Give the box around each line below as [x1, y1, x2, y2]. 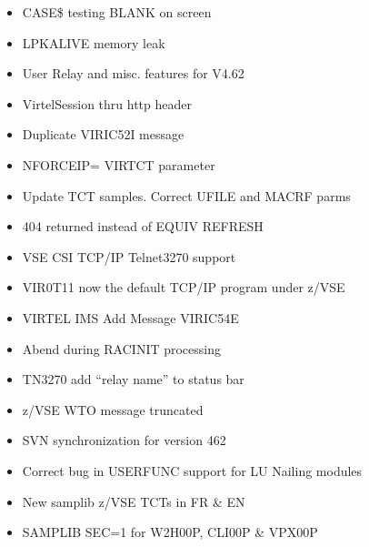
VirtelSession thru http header [22, 94, 192, 113]
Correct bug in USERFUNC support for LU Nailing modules [22, 461, 363, 480]
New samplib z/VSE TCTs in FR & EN [22, 491, 245, 511]
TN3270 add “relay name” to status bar [22, 370, 244, 389]
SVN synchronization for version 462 [22, 431, 226, 450]
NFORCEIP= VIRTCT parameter [22, 155, 215, 174]
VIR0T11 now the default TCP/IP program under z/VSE [22, 278, 345, 297]
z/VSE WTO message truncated [22, 400, 204, 419]
